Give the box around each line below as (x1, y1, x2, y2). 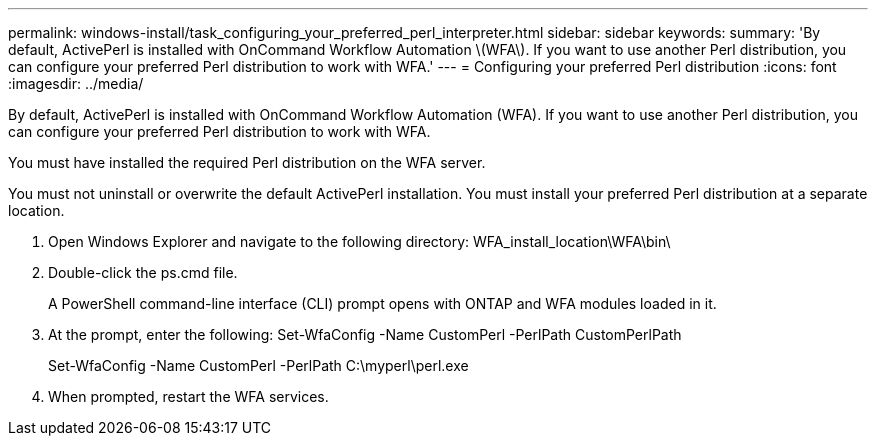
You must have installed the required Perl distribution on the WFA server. (8, 154, 486, 171)
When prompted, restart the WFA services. (48, 388, 329, 405)
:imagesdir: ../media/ (8, 75, 144, 92)
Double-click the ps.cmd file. (48, 264, 238, 281)
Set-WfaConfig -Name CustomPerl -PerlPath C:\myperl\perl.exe (48, 357, 469, 374)
